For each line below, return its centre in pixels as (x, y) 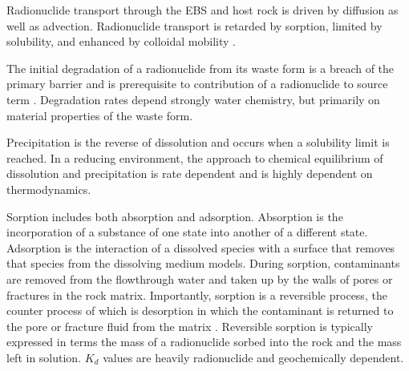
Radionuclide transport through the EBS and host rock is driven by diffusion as (202, 10)
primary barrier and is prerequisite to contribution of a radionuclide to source (197, 84)
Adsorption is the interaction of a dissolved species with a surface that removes (201, 247)
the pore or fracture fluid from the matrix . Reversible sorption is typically (190, 326)
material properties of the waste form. (100, 115)
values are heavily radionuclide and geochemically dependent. (253, 357)
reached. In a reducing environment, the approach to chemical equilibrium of (195, 157)
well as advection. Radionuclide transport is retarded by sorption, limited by (194, 25)
